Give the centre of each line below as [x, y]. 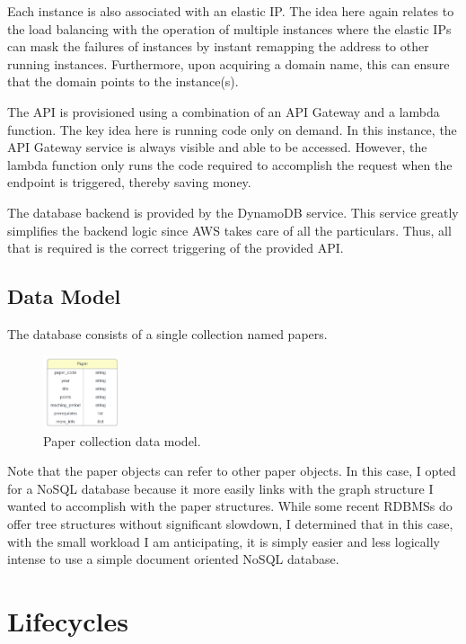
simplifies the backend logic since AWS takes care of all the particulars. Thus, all [229, 230]
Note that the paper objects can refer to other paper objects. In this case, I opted [232, 471]
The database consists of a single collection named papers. [167, 333]
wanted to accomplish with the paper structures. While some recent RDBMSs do [230, 506]
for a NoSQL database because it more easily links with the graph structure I [220, 488]
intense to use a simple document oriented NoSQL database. [173, 559]
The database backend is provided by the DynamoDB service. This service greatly [233, 212]
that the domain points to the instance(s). [123, 81]
